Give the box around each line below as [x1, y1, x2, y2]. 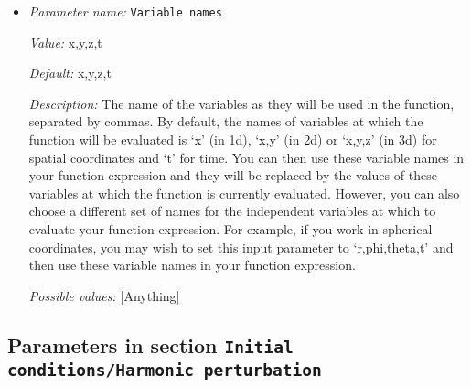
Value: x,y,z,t [28, 32, 102, 51]
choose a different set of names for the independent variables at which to [28, 201, 436, 220]
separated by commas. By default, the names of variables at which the [28, 112, 423, 131]
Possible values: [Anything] [28, 285, 180, 305]
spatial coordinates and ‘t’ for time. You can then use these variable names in [28, 147, 465, 167]
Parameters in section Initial [7, 330, 294, 359]
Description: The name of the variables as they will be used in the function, [28, 93, 455, 113]
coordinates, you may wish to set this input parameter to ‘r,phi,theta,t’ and [28, 237, 454, 256]
